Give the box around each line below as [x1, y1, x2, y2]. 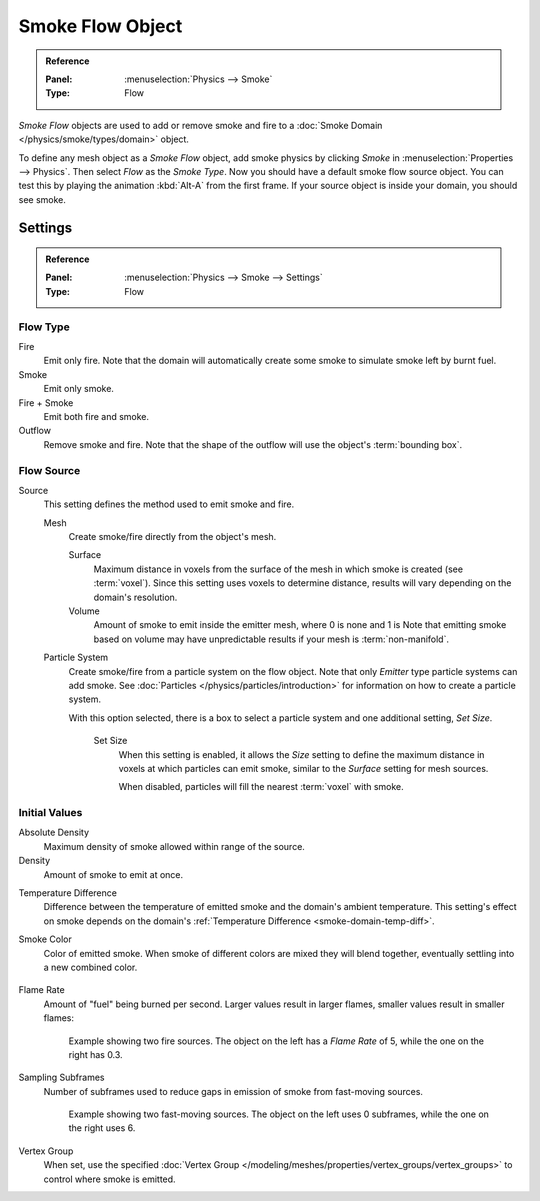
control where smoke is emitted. [43, 1173, 176, 1185]
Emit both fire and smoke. [43, 410, 150, 422]
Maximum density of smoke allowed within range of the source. [43, 840, 305, 852]
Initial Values [18, 806, 83, 820]
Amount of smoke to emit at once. [43, 868, 184, 880]
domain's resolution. [93, 591, 178, 603]
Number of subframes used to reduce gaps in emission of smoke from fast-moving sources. [43, 1085, 424, 1097]
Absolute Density [18, 826, 90, 839]
